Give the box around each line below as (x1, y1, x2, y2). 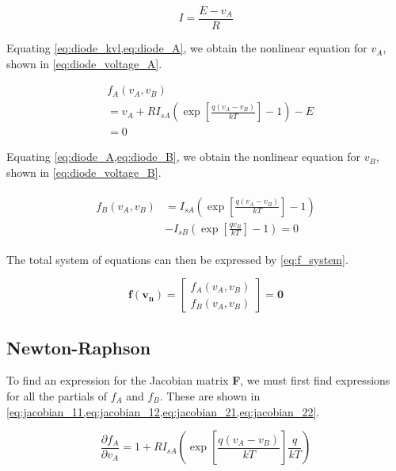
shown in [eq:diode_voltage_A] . (6, 55, 162, 71)
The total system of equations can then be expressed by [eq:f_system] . (6, 251, 348, 267)
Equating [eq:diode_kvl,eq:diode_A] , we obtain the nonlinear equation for (6, 40, 367, 56)
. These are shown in (159, 388, 261, 404)
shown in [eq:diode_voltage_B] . (6, 163, 162, 180)
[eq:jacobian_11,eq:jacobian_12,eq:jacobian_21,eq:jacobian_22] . (6, 403, 320, 419)
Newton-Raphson (6, 335, 151, 359)
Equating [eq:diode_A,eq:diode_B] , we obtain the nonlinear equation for (6, 148, 361, 165)
